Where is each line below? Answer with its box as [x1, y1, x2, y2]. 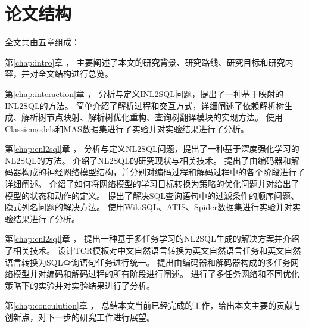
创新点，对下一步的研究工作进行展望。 [5, 311, 155, 323]
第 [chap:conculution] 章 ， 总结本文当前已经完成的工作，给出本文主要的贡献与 [5, 299, 302, 312]
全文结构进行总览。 [38, 67, 113, 80]
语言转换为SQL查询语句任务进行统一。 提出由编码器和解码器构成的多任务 [5, 256, 291, 268]
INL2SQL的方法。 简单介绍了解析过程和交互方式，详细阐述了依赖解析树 [5, 99, 285, 111]
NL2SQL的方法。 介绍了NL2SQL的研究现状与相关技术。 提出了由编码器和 [5, 154, 291, 166]
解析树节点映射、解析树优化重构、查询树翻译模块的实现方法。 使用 [21, 111, 283, 123]
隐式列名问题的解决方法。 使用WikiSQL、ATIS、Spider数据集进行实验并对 [5, 201, 292, 213]
